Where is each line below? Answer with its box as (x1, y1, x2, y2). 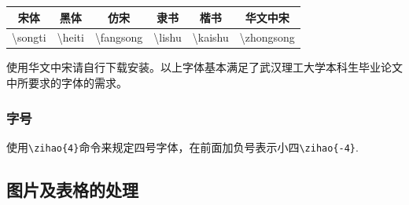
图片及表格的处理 (6, 177, 138, 201)
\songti (12, 29, 46, 46)
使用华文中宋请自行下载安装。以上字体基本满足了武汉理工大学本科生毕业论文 (6, 59, 403, 75)
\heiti (57, 29, 84, 46)
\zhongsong (239, 29, 295, 46)
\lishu (153, 29, 182, 46)
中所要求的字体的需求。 (6, 75, 127, 91)
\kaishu (192, 29, 229, 46)
